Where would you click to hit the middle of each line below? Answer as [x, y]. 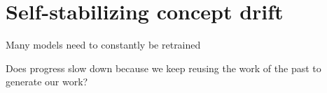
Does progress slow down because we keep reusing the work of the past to [163, 68]
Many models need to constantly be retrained [103, 45]
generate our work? [47, 82]
